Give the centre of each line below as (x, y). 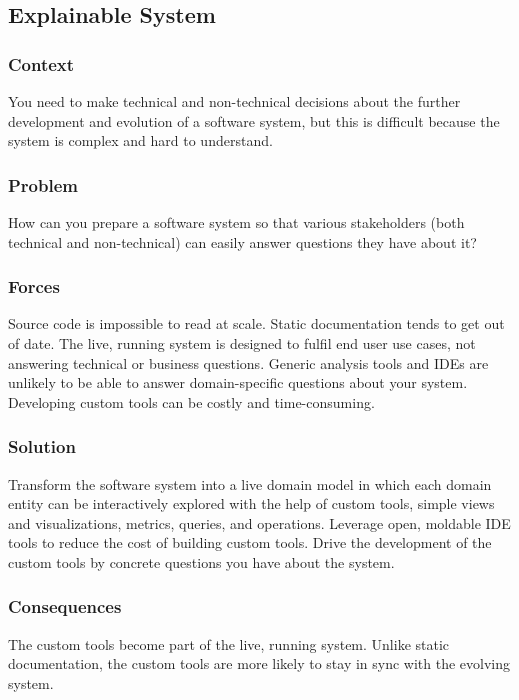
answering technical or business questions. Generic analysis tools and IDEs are (248, 362)
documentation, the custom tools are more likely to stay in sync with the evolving (259, 663)
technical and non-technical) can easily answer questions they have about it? (242, 241)
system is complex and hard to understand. (140, 140)
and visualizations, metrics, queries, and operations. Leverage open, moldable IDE (259, 522)
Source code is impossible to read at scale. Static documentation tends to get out (256, 323)
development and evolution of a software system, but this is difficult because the (254, 120)
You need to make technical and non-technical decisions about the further (234, 101)
